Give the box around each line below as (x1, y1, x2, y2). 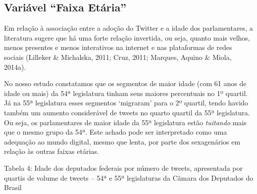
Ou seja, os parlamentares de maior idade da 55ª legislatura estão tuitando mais (4, 117, 247, 127)
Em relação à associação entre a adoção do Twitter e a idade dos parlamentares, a (4, 23, 253, 33)
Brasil (4, 182, 22, 193)
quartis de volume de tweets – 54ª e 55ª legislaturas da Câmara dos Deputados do (4, 172, 254, 183)
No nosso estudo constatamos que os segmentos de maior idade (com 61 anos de (4, 78, 247, 89)
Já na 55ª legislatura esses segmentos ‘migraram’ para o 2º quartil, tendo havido (4, 97, 248, 108)
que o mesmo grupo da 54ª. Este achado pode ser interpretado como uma (4, 127, 227, 137)
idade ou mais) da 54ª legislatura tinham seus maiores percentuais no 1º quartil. (4, 88, 248, 98)
